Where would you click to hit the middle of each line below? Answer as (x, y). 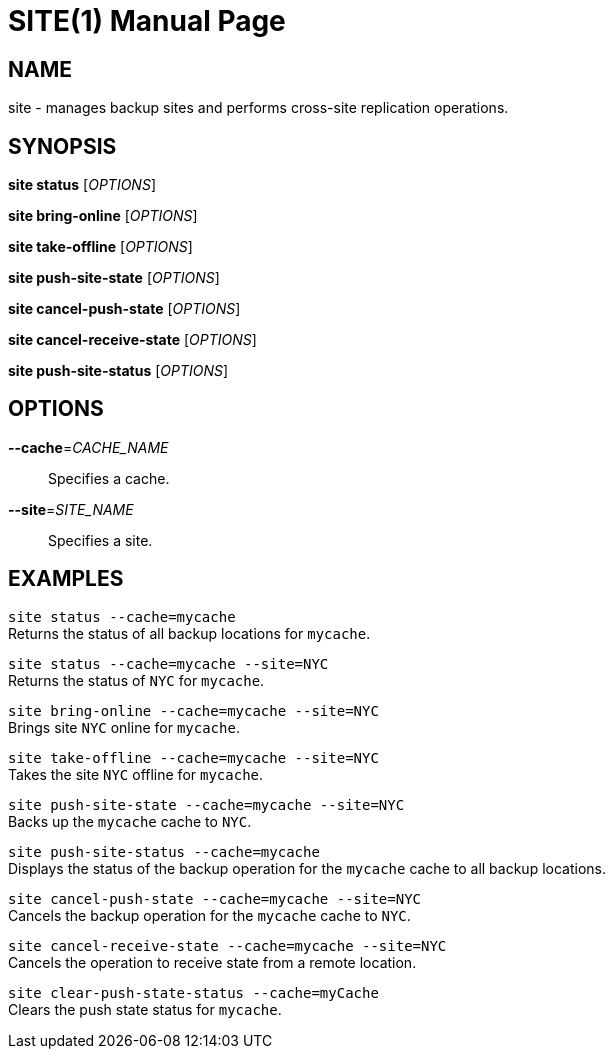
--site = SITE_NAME (71, 509)
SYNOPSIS (62, 146)
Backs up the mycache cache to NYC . (130, 821)
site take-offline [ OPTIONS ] (100, 247)
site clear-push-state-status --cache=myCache (193, 992)
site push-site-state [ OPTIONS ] (114, 278)
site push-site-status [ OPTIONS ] (118, 371)
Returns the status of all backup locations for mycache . (189, 633)
